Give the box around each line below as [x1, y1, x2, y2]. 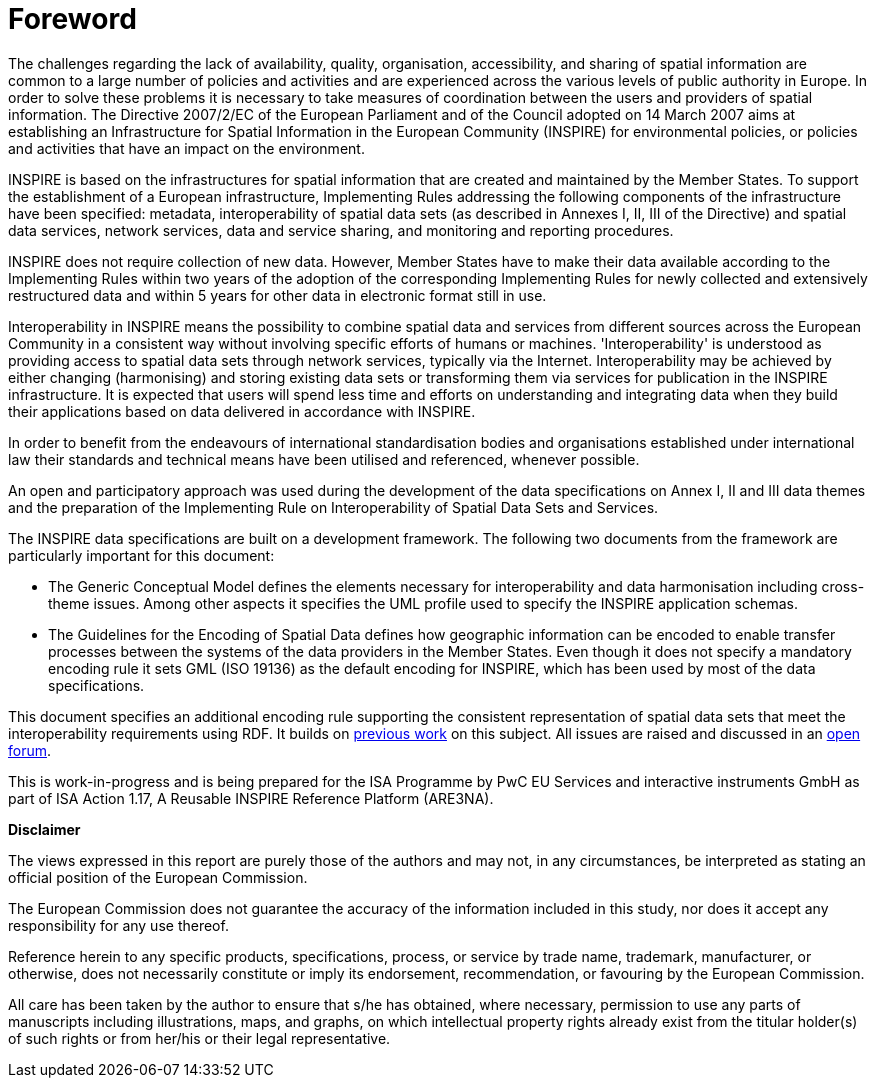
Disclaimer [8, 820, 81, 838]
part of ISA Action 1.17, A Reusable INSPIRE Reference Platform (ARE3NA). [8, 789, 494, 807]
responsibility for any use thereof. [8, 916, 229, 934]
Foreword [8, 2, 137, 36]
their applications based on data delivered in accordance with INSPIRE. [8, 402, 476, 420]
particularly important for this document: [8, 546, 275, 564]
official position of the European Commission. [8, 868, 308, 886]
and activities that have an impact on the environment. [8, 139, 365, 157]
